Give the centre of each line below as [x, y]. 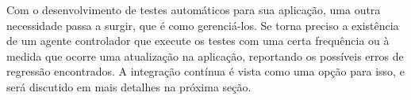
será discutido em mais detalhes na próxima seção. [129, 86]
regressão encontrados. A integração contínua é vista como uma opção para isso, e [205, 71]
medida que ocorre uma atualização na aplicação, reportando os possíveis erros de [205, 56]
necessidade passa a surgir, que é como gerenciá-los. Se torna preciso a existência [203, 25]
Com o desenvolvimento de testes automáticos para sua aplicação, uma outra [194, 9]
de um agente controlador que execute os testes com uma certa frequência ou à [198, 41]
